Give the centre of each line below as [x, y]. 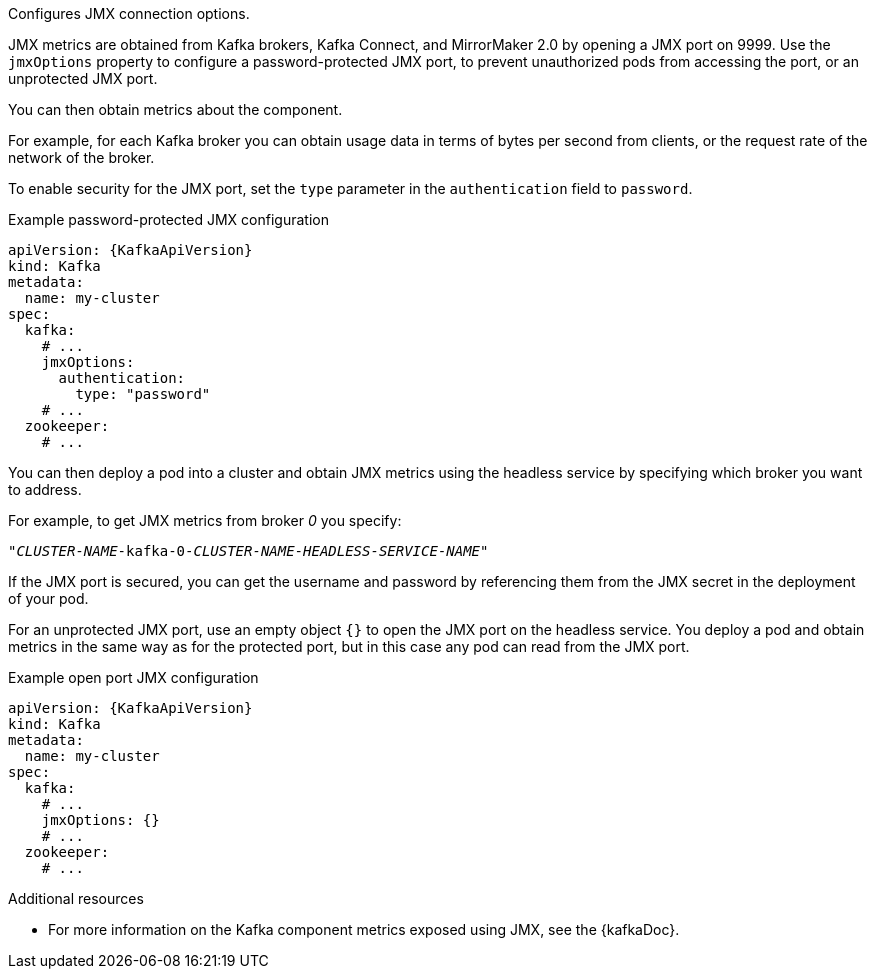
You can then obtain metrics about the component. [175, 109]
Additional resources [76, 898]
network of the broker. [81, 157]
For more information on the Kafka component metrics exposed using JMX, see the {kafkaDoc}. [364, 929]
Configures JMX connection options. [129, 13]
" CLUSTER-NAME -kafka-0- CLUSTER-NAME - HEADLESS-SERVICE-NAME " [248, 551]
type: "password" [143, 394]
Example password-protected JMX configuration [168, 219]
